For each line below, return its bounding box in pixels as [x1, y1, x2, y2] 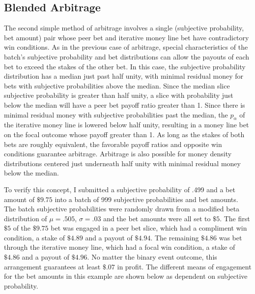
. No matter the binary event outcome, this [87, 252, 217, 262]
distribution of [4, 213, 47, 223]
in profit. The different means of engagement [117, 261, 252, 271]
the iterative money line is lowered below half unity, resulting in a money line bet [4, 119, 249, 130]
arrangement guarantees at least [4, 261, 101, 271]
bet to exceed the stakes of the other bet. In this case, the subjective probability [4, 61, 246, 71]
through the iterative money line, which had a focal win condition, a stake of [4, 242, 235, 252]
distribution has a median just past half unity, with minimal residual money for [4, 71, 244, 81]
